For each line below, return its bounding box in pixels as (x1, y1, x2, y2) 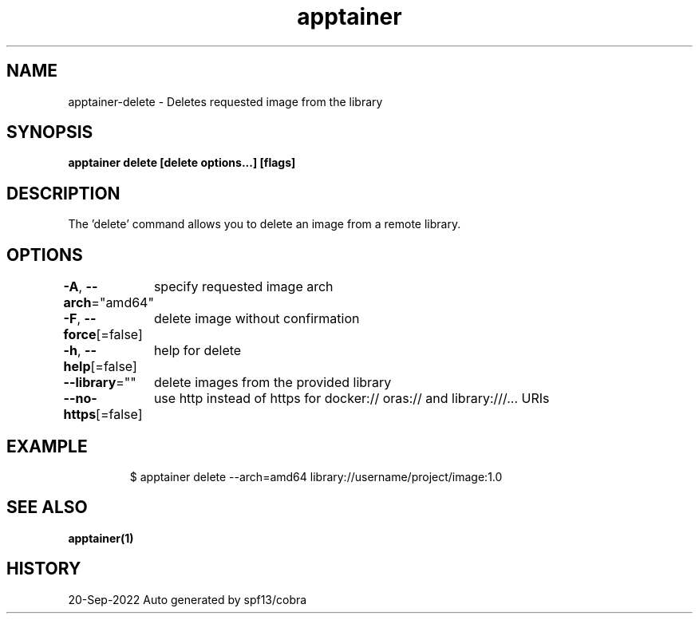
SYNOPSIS (6, 122, 93, 143)
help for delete (153, 342, 242, 359)
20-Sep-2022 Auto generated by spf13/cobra (68, 592, 307, 606)
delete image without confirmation (153, 310, 360, 327)
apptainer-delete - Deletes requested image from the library (68, 94, 383, 109)
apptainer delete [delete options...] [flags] (68, 156, 296, 170)
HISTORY (6, 559, 81, 579)
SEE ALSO (6, 497, 88, 518)
